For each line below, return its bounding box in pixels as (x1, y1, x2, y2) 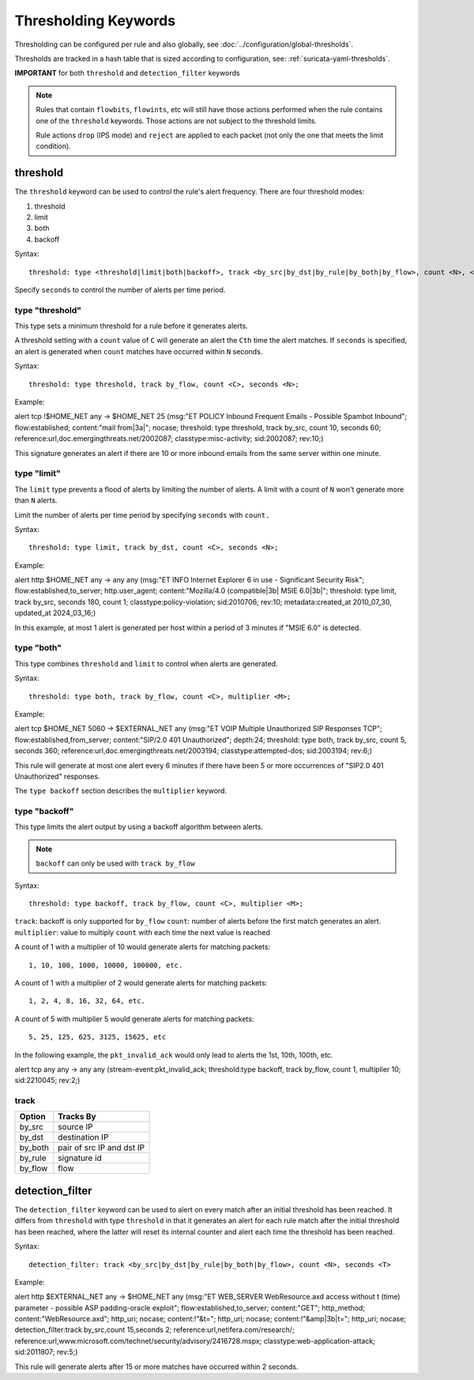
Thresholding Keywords (14, 12, 176, 29)
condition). (36, 141, 71, 151)
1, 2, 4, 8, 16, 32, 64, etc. (28, 997, 146, 1005)
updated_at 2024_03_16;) (14, 609, 96, 618)
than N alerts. (14, 496, 58, 505)
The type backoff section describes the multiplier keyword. (14, 786, 228, 796)
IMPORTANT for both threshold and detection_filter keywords (14, 68, 240, 78)
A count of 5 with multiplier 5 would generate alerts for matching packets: (14, 1014, 254, 1024)
